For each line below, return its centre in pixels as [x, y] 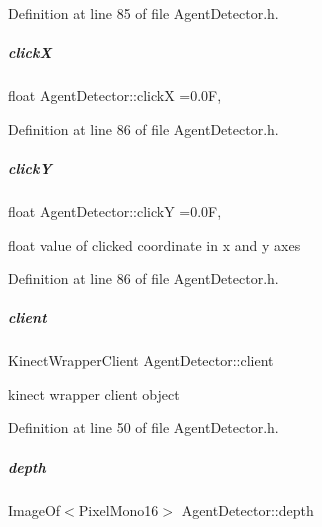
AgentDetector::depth [247, 509]
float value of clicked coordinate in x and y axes [154, 244]
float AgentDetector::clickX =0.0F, [115, 95]
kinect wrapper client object [94, 393]
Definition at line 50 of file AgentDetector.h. [143, 427]
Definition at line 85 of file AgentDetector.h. [143, 13]
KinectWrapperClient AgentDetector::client [141, 360]
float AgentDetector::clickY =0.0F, [115, 210]
